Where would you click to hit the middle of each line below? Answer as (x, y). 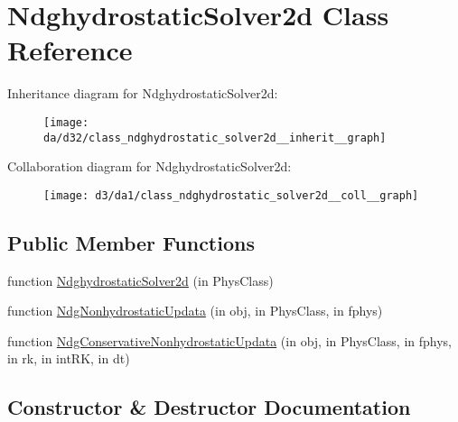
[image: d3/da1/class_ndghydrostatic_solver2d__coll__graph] (231, 195)
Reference (70, 50)
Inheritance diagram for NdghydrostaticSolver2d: (143, 93)
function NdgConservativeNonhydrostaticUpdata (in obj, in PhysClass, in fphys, (230, 340)
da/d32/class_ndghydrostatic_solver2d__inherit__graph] (215, 138)
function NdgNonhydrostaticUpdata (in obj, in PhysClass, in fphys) (195, 311)
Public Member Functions (131, 242)
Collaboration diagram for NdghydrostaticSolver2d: (150, 166)
